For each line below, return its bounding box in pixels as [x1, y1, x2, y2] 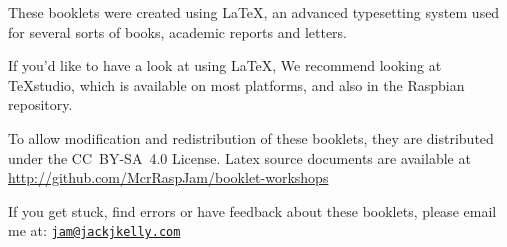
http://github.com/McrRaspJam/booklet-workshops [8, 167, 329, 188]
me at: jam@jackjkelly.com [8, 220, 181, 241]
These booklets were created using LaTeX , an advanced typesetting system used [8, 2, 500, 22]
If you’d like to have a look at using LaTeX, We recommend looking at [8, 55, 442, 76]
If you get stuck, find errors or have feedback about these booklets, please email [8, 200, 497, 221]
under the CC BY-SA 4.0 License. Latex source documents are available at [8, 147, 471, 168]
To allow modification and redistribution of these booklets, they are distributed [8, 127, 494, 148]
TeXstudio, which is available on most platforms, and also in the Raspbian [8, 74, 465, 95]
